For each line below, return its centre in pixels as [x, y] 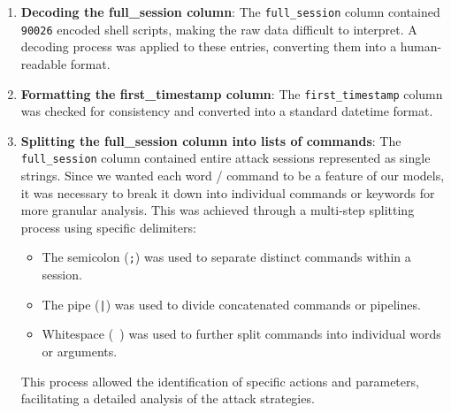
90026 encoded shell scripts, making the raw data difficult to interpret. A [219, 29]
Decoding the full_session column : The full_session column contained [230, 11]
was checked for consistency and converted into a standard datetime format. [227, 111]
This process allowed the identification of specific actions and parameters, [220, 381]
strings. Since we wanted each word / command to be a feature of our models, [233, 175]
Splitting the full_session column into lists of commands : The [211, 140]
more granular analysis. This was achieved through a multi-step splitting [218, 210]
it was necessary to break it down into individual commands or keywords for [228, 192]
